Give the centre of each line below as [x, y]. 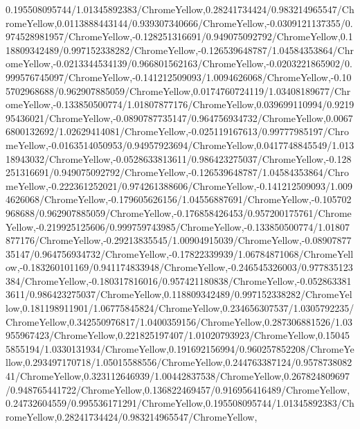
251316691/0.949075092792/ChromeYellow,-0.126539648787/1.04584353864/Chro [177, 172]
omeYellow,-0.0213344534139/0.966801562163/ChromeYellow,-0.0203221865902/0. [179, 63]
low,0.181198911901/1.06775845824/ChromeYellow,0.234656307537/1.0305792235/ [180, 308]
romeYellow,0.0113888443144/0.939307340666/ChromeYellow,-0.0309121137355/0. [179, 23]
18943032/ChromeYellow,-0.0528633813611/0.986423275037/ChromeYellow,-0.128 [179, 158]
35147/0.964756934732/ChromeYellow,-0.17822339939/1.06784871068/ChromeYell [180, 253]
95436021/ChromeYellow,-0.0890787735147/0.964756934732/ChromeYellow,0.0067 [179, 117]
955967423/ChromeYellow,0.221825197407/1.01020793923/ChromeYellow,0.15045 [178, 335]
